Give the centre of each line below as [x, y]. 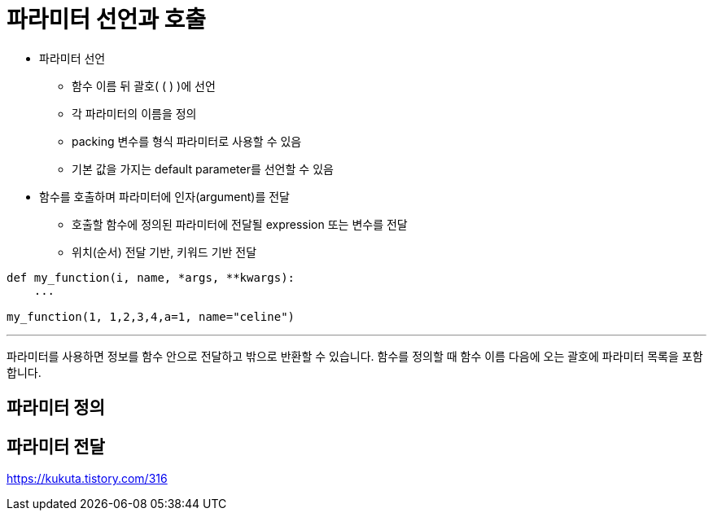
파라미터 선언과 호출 [107, 20]
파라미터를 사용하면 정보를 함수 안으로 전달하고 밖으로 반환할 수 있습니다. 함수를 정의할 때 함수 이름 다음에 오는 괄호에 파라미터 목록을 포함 [355, 356]
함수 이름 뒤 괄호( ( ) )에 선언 [144, 85]
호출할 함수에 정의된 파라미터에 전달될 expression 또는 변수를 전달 [240, 224]
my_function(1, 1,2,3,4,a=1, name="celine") [151, 316]
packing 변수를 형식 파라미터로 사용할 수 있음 [187, 141]
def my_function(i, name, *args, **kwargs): [151, 277]
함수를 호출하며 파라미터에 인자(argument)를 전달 [164, 196]
